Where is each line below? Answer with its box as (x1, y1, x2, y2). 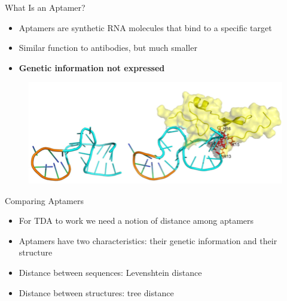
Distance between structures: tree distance (19, 286, 174, 299)
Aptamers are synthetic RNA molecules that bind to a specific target (19, 21, 272, 34)
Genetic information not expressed (19, 61, 165, 74)
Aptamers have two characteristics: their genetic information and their (19, 234, 277, 247)
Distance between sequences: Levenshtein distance (19, 266, 202, 278)
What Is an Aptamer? (5, 1, 86, 13)
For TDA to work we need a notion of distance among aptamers (19, 214, 254, 227)
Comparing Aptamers (5, 194, 84, 206)
